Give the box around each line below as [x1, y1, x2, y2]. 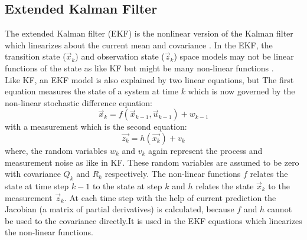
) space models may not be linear [174, 50, 294, 63]
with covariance [5, 167, 61, 180]
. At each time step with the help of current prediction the [64, 191, 276, 203]
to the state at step [92, 179, 162, 192]
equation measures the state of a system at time [5, 85, 178, 97]
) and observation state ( [75, 50, 165, 63]
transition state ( [5, 50, 66, 63]
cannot [267, 203, 292, 215]
